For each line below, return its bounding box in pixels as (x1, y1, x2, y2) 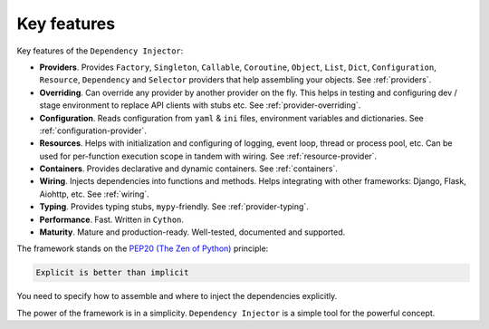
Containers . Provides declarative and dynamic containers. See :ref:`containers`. (39, 163, 339, 174)
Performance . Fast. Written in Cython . (39, 214, 185, 225)
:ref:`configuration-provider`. (39, 125, 147, 136)
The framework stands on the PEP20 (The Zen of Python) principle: (16, 243, 269, 254)
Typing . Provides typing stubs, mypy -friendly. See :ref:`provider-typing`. (39, 201, 310, 212)
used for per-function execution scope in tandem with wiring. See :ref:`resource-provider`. (39, 150, 378, 161)
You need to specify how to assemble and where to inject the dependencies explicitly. (16, 291, 338, 302)
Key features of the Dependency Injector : (16, 45, 184, 56)
